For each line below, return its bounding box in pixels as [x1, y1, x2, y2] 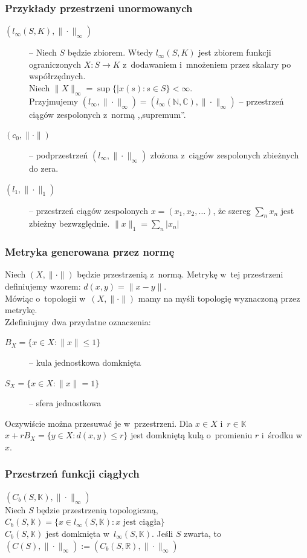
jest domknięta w [45, 527, 109, 539]
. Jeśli [152, 527, 173, 539]
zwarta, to [184, 527, 222, 539]
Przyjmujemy [29, 94, 79, 107]
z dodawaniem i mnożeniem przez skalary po [123, 57, 291, 70]
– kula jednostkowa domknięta [29, 355, 141, 368]
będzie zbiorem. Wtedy [67, 46, 153, 59]
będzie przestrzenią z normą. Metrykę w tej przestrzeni [77, 268, 283, 281]
